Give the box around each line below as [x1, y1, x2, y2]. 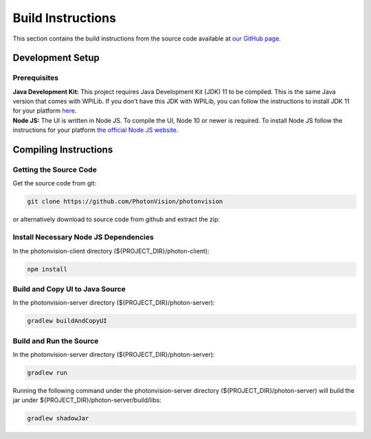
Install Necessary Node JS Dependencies [12, 232, 154, 242]
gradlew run [27, 368, 68, 376]
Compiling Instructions [12, 144, 113, 156]
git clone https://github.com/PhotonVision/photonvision [27, 198, 223, 205]
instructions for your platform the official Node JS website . [12, 126, 179, 134]
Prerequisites [12, 73, 58, 82]
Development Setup [12, 52, 100, 64]
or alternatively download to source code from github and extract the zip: [12, 215, 220, 223]
